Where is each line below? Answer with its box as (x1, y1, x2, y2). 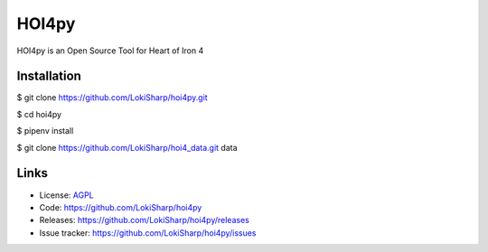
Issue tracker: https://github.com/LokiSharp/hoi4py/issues (39, 227, 257, 238)
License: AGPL (39, 190, 94, 201)
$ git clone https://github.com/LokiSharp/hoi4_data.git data (16, 142, 239, 153)
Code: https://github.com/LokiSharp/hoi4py (39, 201, 202, 212)
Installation (16, 69, 81, 84)
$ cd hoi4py (16, 108, 62, 119)
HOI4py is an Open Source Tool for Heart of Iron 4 (16, 45, 204, 56)
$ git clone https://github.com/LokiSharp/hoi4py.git (16, 92, 208, 103)
